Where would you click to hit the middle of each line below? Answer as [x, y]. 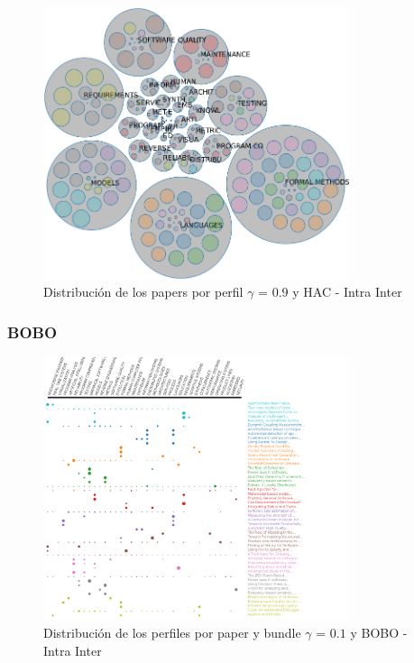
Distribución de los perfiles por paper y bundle [172, 632]
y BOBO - [379, 632]
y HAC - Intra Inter [347, 292]
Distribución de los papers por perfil [143, 292]
